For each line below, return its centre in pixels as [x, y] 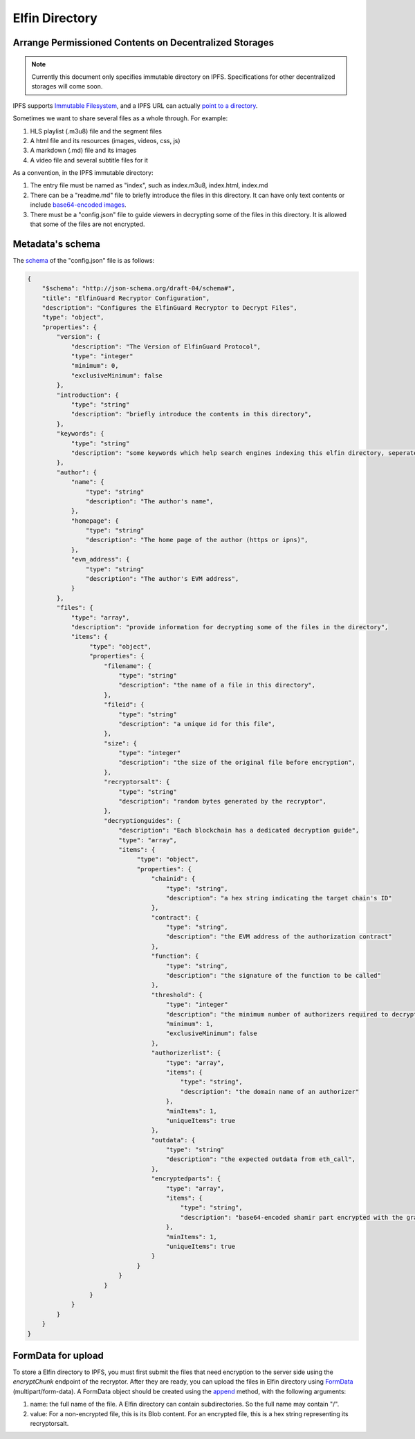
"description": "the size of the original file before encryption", [237, 763]
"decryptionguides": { [142, 820]
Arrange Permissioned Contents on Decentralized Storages [144, 43]
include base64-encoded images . [79, 205]
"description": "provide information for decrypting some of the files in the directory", [230, 627]
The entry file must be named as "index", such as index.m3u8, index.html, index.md [149, 185]
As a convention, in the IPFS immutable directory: [83, 173]
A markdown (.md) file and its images [83, 150]
